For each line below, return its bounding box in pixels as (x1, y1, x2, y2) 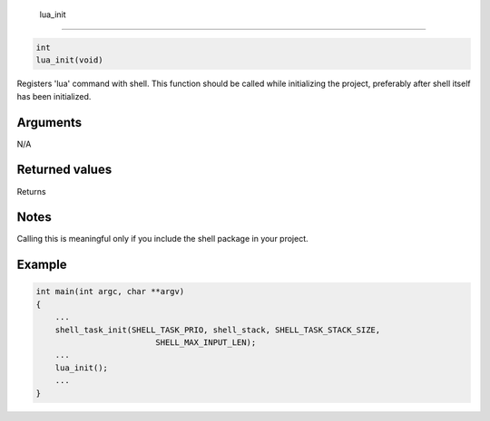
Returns (16, 186, 46, 196)
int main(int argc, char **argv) (35, 286, 185, 297)
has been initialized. (16, 91, 92, 101)
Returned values (16, 162, 113, 177)
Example (16, 257, 67, 273)
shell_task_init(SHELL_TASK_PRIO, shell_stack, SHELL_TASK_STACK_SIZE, (54, 324, 381, 335)
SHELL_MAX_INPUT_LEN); (155, 338, 257, 348)
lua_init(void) (35, 55, 103, 65)
